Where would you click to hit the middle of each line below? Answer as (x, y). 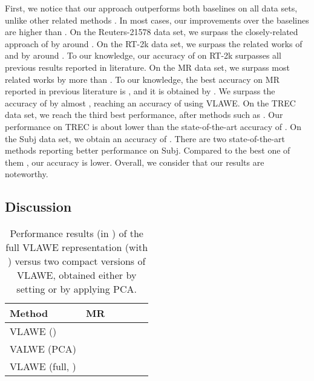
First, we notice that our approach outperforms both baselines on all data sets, (151, 8)
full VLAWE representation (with (77, 247)
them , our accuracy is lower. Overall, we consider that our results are (135, 162)
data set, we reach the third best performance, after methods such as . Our (144, 115)
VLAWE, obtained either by (77, 275)
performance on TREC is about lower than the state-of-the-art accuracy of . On (153, 126)
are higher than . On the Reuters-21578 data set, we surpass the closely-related (152, 32)
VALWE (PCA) (43, 349)
